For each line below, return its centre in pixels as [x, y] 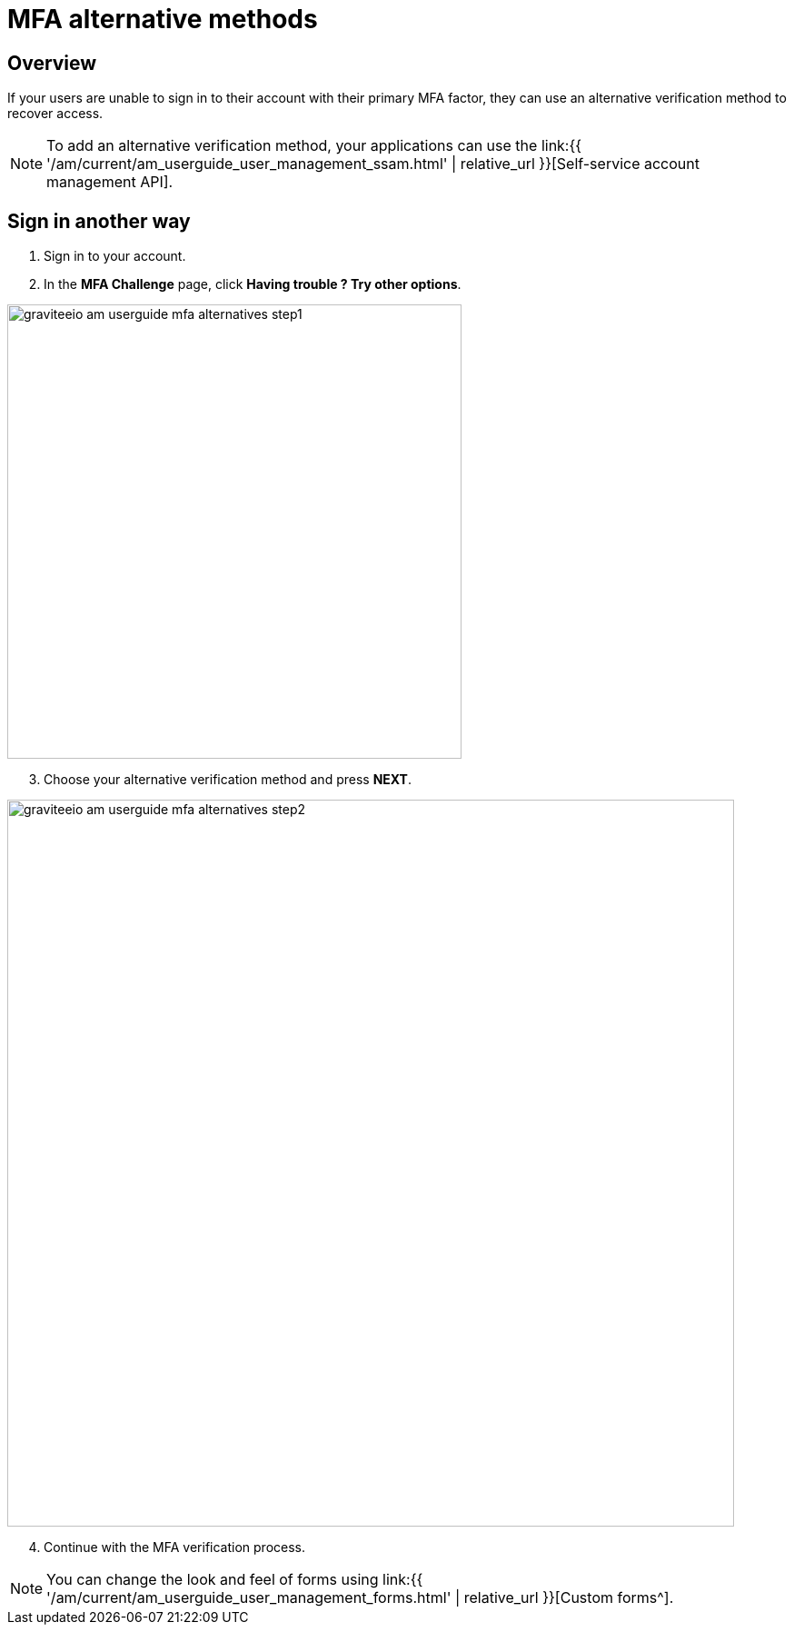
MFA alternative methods [163, 19]
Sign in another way [99, 221]
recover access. [55, 114]
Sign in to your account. [115, 256]
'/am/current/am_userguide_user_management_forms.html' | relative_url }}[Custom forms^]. [360, 1598]
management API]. [110, 182]
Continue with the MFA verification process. [175, 1547]
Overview [52, 63]
